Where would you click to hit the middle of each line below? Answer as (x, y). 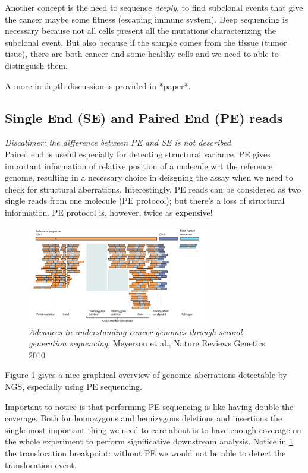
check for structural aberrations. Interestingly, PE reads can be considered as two (153, 189)
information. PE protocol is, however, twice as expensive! (109, 212)
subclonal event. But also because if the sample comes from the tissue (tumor (146, 42)
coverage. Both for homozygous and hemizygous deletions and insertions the (144, 418)
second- (232, 331)
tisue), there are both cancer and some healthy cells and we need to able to (142, 54)
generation (48, 343)
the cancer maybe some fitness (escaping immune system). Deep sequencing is (147, 19)
